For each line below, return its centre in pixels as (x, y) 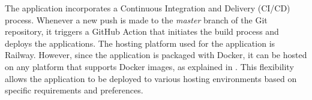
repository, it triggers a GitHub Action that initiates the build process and (142, 31)
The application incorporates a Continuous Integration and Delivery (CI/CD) (148, 8)
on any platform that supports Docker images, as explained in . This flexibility (149, 66)
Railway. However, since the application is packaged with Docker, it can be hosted (156, 55)
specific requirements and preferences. (74, 90)
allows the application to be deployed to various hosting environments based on (151, 78)
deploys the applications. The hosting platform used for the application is (140, 43)
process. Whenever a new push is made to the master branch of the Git (136, 19)
